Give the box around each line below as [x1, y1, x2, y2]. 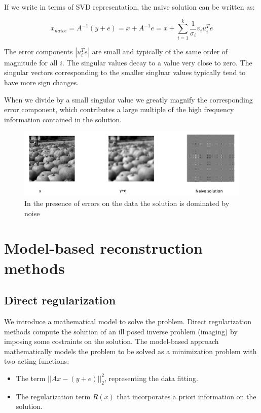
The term [16, 372, 46, 383]
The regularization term [16, 391, 91, 401]
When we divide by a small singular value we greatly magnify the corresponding [4, 94, 253, 105]
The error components [4, 46, 73, 56]
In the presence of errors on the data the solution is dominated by [24, 197, 230, 208]
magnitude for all [4, 57, 58, 67]
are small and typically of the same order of [92, 46, 228, 56]
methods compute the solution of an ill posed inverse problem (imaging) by [4, 326, 238, 336]
